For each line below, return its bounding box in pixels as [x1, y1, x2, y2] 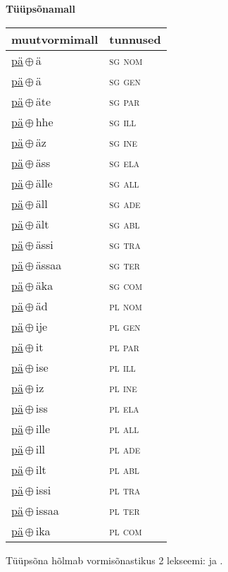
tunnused [109, 30, 161, 47]
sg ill [109, 113, 137, 130]
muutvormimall [11, 30, 99, 47]
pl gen [109, 317, 141, 334]
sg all [109, 174, 139, 191]
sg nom [109, 51, 143, 68]
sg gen [109, 72, 141, 89]
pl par [109, 338, 139, 355]
